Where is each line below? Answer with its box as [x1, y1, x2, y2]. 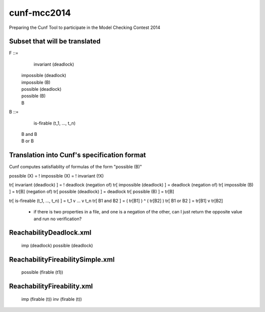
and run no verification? [33, 216, 82, 222]
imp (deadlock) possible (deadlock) [21, 243, 93, 249]
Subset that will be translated [9, 37, 101, 46]
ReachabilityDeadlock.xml [9, 229, 92, 237]
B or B [21, 138, 34, 144]
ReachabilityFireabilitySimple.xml [9, 255, 115, 263]
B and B [21, 131, 37, 137]
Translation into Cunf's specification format [9, 151, 146, 159]
